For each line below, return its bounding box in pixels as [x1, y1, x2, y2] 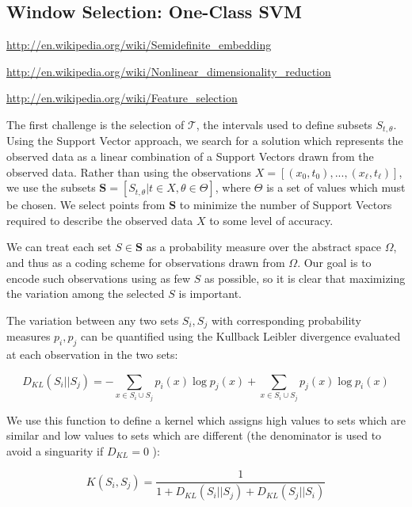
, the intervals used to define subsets [196, 116, 372, 132]
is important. [178, 285, 242, 302]
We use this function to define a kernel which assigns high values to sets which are [6, 411, 406, 428]
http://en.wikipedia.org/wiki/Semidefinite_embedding [6, 36, 272, 53]
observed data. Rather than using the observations [6, 163, 252, 180]
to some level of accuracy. [209, 212, 334, 228]
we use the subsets [6, 179, 96, 196]
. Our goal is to [297, 254, 372, 270]
